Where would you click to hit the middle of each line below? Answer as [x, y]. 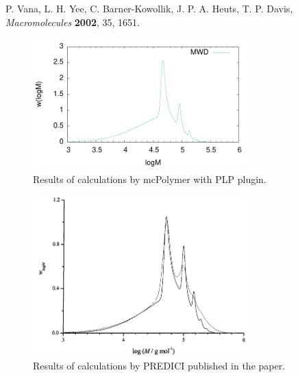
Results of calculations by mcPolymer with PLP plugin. [150, 179]
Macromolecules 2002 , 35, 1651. [73, 22]
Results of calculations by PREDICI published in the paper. [159, 365]
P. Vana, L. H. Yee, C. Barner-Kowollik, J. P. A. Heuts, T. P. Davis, [149, 8]
